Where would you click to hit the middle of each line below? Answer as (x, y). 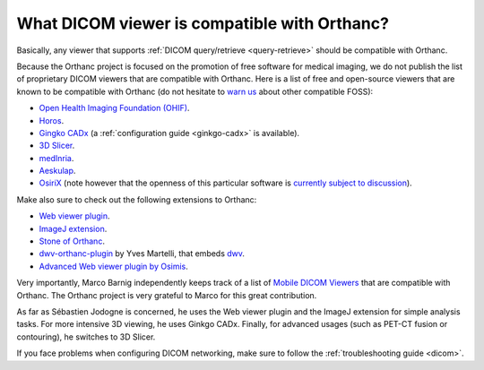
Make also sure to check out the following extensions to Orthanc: (137, 199)
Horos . (52, 120)
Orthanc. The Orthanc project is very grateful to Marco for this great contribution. (167, 295)
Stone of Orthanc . (72, 241)
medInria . (56, 158)
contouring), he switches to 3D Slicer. (86, 337)
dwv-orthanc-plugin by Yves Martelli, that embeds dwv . (142, 254)
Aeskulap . (57, 171)
